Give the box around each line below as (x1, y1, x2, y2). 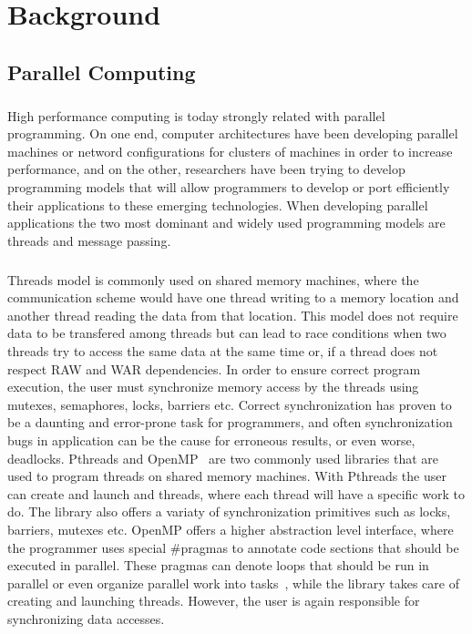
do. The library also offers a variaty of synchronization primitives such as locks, (7, 502, 451, 521)
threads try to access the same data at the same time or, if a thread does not (7, 342, 438, 361)
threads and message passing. (7, 230, 171, 250)
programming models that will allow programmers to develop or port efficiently (7, 177, 450, 196)
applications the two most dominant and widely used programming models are (7, 213, 446, 232)
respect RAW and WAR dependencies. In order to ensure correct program (7, 359, 421, 378)
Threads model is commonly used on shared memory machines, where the (7, 270, 419, 289)
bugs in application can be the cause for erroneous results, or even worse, (7, 431, 416, 449)
